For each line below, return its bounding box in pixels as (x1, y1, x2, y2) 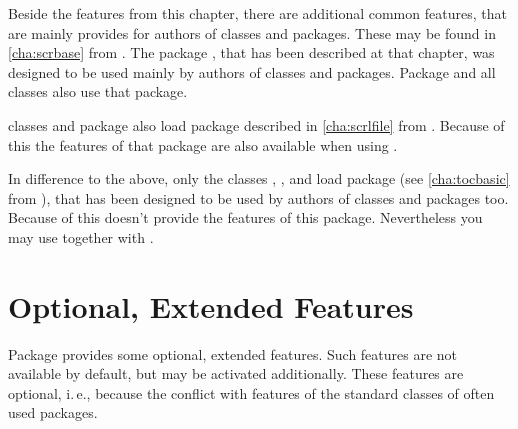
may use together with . (8, 226, 154, 247)
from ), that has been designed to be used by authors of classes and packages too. (8, 187, 509, 208)
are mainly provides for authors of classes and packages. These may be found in (8, 22, 496, 43)
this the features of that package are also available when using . (8, 134, 398, 155)
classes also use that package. (8, 81, 188, 102)
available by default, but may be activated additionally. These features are (8, 363, 464, 384)
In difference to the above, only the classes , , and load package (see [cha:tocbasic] (8, 168, 510, 189)
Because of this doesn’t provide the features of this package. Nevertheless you (8, 207, 483, 228)
